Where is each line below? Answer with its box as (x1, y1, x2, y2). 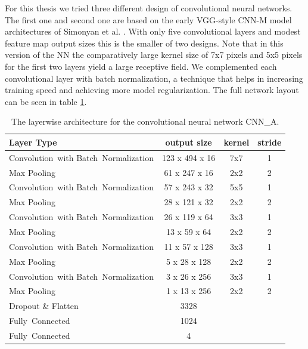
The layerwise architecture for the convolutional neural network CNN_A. (11, 115, 279, 128)
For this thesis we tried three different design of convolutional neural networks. (5, 2, 293, 14)
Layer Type (9, 135, 57, 148)
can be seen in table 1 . (5, 95, 87, 107)
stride (257, 135, 282, 148)
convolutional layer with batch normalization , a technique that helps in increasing (5, 72, 303, 84)
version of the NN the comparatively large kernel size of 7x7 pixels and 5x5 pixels (5, 48, 303, 61)
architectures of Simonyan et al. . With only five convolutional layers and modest (5, 25, 301, 38)
